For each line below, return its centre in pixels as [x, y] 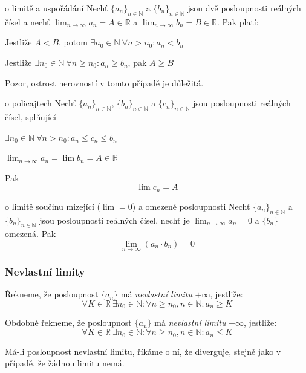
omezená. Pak [31, 234]
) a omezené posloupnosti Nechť [191, 206]
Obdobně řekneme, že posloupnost [68, 323]
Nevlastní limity [45, 272]
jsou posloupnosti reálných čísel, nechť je [115, 220]
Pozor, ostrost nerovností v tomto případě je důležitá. [104, 83]
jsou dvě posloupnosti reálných [244, 8]
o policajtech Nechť [41, 103]
